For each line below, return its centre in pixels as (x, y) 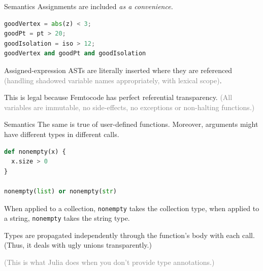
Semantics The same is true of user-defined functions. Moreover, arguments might (131, 124)
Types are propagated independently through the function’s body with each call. (129, 235)
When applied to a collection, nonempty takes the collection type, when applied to (132, 208)
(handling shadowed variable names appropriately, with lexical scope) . (113, 80)
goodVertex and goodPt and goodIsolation (75, 54)
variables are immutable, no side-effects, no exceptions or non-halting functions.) (129, 107)
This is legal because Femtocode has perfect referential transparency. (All (118, 97)
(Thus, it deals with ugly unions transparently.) (78, 245)
